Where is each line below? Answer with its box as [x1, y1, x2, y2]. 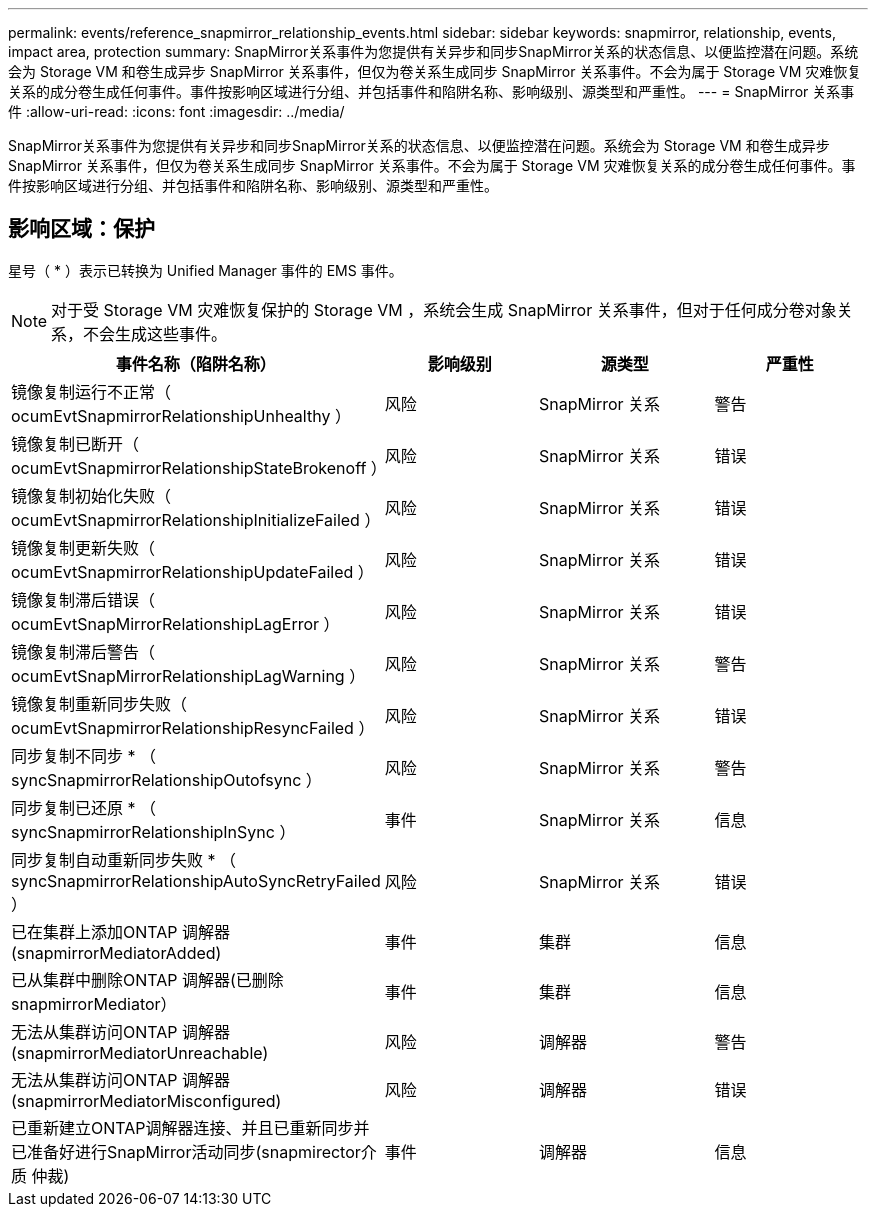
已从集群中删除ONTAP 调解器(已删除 [11, 969, 284, 990]
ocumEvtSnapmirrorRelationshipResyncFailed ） [11, 717, 375, 738]
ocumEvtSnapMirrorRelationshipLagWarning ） [11, 665, 366, 686]
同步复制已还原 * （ [11, 797, 157, 818]
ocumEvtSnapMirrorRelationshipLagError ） [11, 613, 340, 634]
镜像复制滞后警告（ [11, 641, 156, 662]
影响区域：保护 [8, 216, 155, 242]
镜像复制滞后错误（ [11, 589, 156, 610]
